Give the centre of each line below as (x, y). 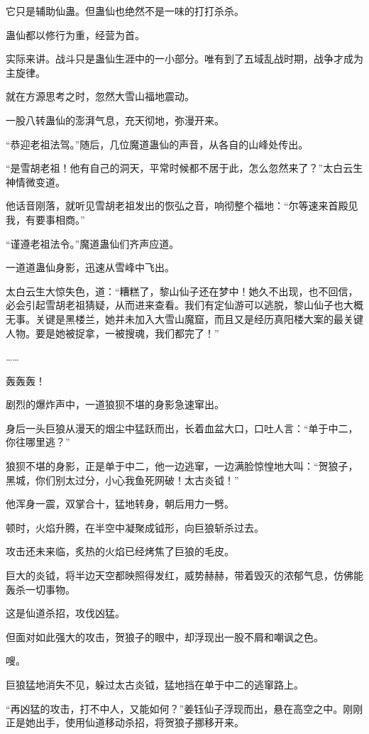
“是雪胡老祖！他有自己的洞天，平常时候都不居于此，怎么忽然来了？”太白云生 (184, 168)
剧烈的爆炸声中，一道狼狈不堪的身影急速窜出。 (115, 404)
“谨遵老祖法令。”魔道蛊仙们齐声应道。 (93, 243)
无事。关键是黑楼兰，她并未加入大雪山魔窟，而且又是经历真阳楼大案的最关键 (184, 318)
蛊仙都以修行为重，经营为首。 (75, 34)
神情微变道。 (35, 181)
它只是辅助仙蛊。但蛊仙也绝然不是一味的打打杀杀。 (125, 11)
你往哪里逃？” (38, 442)
